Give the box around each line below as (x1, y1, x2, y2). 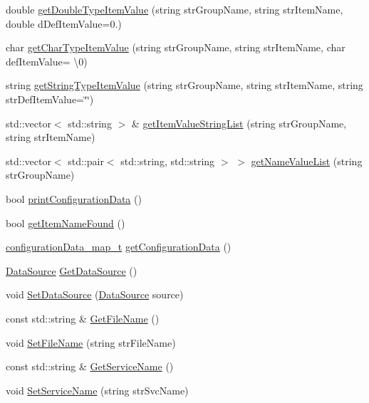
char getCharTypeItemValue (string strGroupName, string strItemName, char (6, 40, 345, 55)
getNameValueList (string (251, 153, 363, 168)
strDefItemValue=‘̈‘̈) (6, 91, 94, 106)
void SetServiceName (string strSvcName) (6, 382, 189, 397)
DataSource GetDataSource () (6, 263, 137, 278)
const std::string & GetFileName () (6, 310, 160, 325)
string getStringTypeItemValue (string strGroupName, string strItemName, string (6, 78, 363, 93)
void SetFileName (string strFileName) (6, 335, 176, 350)
